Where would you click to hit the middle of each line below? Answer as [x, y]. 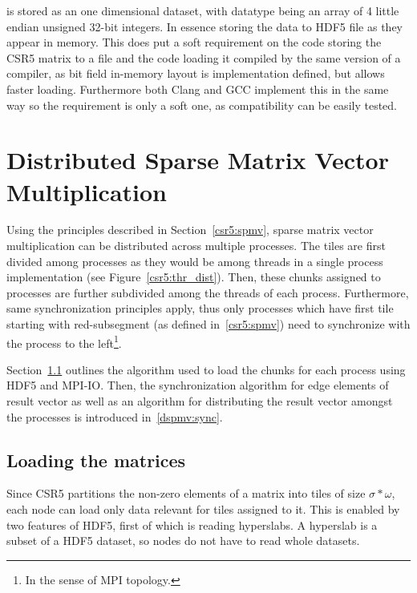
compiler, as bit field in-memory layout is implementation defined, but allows [196, 73]
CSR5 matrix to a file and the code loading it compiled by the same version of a [204, 57]
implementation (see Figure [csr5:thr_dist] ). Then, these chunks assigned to [194, 277]
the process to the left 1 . [64, 341]
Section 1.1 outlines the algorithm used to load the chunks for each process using [206, 369]
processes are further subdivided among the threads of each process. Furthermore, [208, 292]
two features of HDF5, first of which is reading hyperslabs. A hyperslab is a [192, 524]
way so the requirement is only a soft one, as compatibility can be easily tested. [202, 105]
